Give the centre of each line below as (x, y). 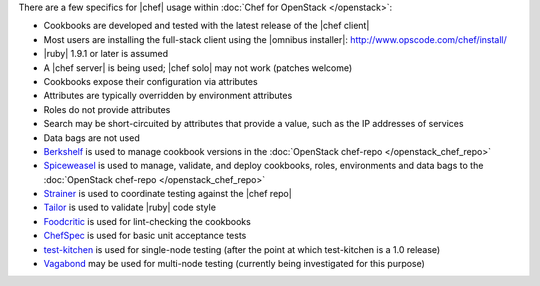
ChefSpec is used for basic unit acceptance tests (145, 236)
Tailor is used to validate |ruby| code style (130, 207)
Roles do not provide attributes (107, 109)
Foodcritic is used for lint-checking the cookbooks (147, 221)
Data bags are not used (91, 137)
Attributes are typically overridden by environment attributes (168, 96)
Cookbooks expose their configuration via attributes (151, 81)
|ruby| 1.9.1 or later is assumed (106, 54)
